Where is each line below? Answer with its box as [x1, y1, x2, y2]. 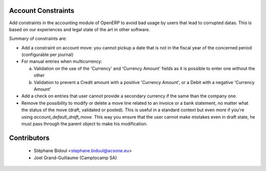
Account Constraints [9, 6, 75, 15]
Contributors [9, 133, 50, 142]
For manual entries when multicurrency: [21, 58, 102, 64]
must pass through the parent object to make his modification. [21, 121, 148, 127]
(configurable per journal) [21, 52, 74, 58]
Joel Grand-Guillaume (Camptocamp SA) [33, 155, 117, 161]
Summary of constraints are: [9, 36, 67, 42]
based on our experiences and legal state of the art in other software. [9, 26, 150, 32]
